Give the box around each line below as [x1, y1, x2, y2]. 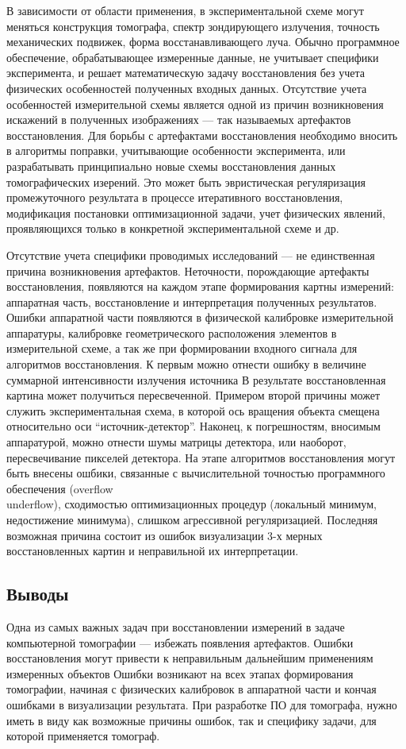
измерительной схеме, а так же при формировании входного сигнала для [6, 340, 358, 357]
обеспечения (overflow [6, 480, 113, 496]
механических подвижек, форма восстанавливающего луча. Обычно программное [6, 33, 400, 50]
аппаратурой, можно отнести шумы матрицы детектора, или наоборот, [6, 434, 347, 450]
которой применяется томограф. [6, 728, 160, 744]
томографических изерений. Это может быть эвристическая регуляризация [6, 173, 366, 190]
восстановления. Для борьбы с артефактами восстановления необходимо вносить [6, 126, 398, 143]
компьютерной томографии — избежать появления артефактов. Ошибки [6, 634, 354, 651]
